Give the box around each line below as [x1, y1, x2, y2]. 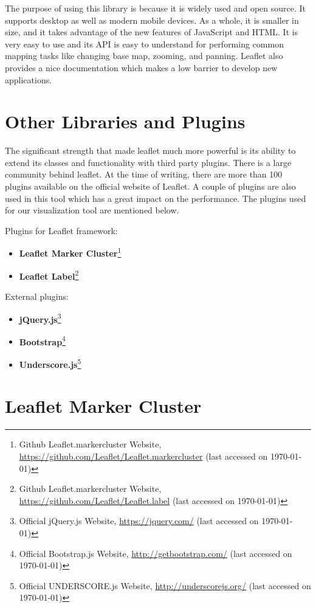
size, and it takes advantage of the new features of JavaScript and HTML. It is [5, 26, 298, 38]
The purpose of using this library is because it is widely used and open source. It [5, 2, 306, 14]
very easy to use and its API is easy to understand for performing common [5, 37, 284, 50]
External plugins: [5, 289, 69, 302]
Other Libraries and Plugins [5, 109, 246, 134]
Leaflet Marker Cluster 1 [19, 245, 122, 260]
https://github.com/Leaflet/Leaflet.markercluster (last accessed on [19, 450, 268, 462]
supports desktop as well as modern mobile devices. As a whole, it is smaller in [5, 13, 299, 26]
